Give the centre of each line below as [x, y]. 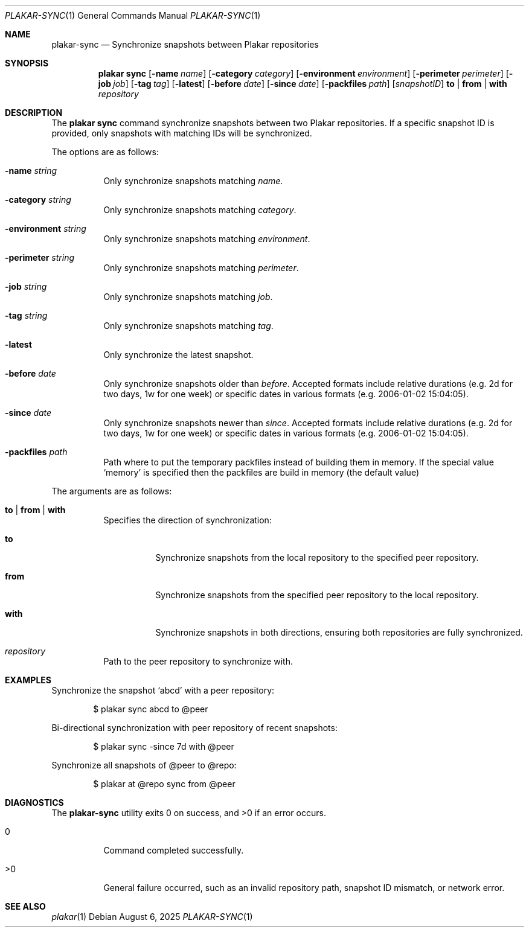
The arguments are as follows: [112, 491]
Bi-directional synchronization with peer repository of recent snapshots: [194, 728]
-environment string [46, 228]
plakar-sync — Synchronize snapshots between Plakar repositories [185, 44]
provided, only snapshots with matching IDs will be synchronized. [182, 133]
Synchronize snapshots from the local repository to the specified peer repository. [317, 557]
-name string [31, 171]
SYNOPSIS [27, 63]
